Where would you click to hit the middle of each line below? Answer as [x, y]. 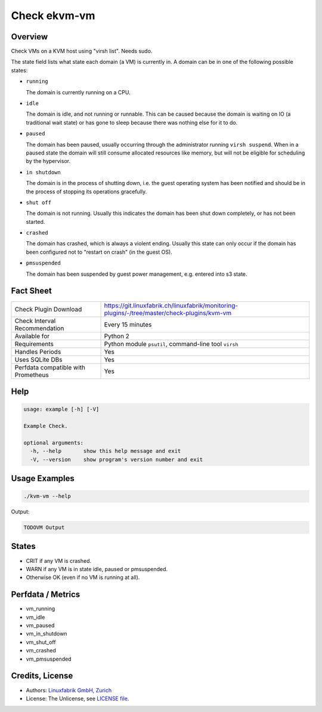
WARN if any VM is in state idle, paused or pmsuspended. [97, 569]
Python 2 [117, 336]
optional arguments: [53, 443]
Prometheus [32, 375]
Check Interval [35, 320]
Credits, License [42, 676]
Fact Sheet [31, 291]
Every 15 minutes [128, 324]
